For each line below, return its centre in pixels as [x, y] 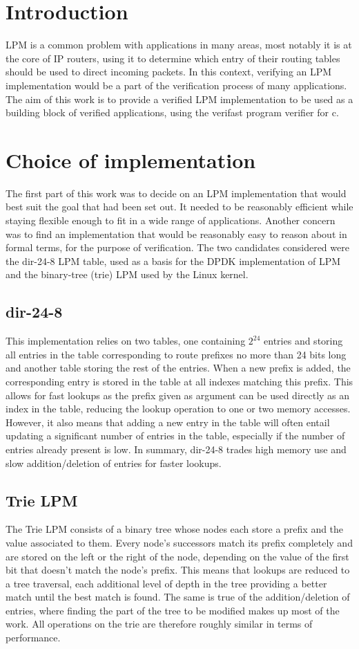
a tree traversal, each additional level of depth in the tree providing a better [166, 583]
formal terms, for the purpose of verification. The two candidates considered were [177, 247]
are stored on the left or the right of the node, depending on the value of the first [177, 556]
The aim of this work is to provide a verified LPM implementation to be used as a [179, 99]
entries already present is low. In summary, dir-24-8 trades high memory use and [176, 449]
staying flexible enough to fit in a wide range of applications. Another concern [171, 220]
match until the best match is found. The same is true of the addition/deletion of [178, 597]
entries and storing [303, 341]
